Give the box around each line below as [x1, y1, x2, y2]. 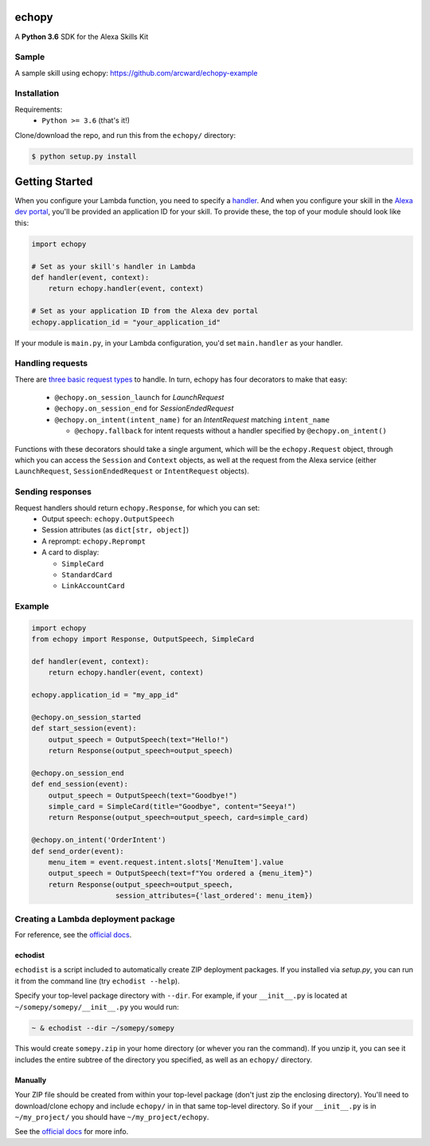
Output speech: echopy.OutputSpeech [41, 514, 174, 524]
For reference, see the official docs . [14, 929, 132, 940]
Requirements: [14, 104, 63, 114]
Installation [14, 88, 60, 99]
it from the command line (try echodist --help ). [14, 976, 180, 986]
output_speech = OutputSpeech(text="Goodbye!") [48, 791, 238, 800]
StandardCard [61, 570, 113, 579]
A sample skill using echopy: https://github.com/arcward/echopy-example [14, 68, 258, 77]
